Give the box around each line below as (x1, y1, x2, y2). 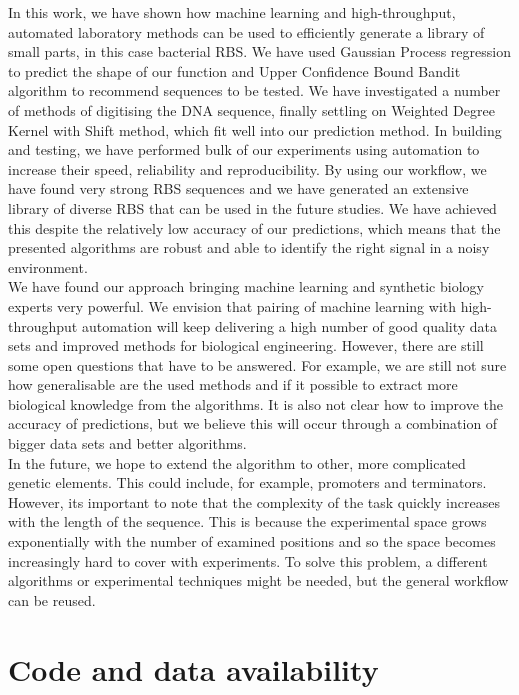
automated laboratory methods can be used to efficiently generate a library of (8, 21, 485, 42)
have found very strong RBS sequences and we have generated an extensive (8, 178, 469, 199)
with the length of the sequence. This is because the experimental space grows (8, 511, 487, 532)
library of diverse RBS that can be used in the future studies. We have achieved (8, 197, 497, 218)
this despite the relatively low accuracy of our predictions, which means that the (8, 217, 501, 238)
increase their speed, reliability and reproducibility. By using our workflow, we (8, 158, 487, 179)
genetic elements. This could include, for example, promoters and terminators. (8, 472, 487, 493)
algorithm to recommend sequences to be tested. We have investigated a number (8, 80, 501, 101)
